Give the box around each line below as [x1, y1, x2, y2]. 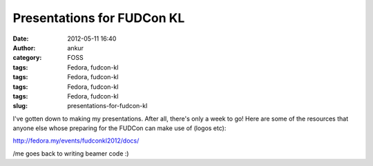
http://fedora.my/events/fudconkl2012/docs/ [12, 136, 140, 145]
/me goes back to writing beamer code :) [12, 149, 129, 158]
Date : [12, 34, 29, 43]
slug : [12, 102, 28, 110]
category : [12, 54, 42, 62]
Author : [12, 43, 36, 52]
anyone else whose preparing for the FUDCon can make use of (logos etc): [12, 124, 227, 132]
